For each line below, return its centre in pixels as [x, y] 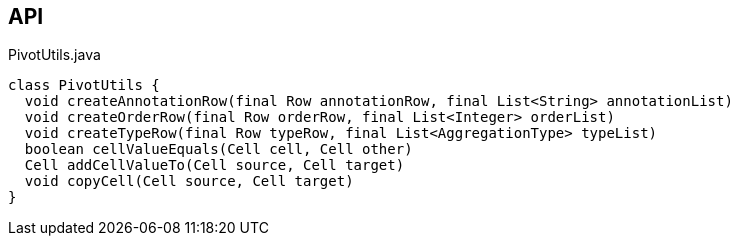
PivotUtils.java [54, 55]
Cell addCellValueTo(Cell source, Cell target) [214, 165]
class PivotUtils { [84, 85]
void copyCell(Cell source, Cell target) [189, 181]
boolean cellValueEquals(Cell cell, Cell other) [218, 149]
